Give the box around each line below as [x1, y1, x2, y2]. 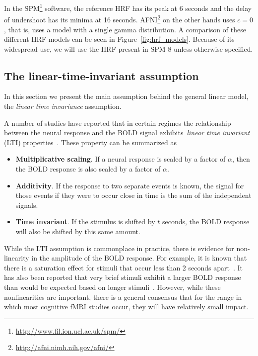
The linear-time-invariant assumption [4, 68, 199, 83]
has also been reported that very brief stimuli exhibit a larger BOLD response [4, 272, 241, 282]
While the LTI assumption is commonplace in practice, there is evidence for [4, 243, 234, 253]
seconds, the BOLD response [162, 216, 250, 227]
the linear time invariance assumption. [4, 101, 122, 111]
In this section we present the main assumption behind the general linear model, [4, 91, 249, 101]
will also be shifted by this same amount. [15, 226, 140, 237]
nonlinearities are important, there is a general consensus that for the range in [4, 291, 242, 302]
